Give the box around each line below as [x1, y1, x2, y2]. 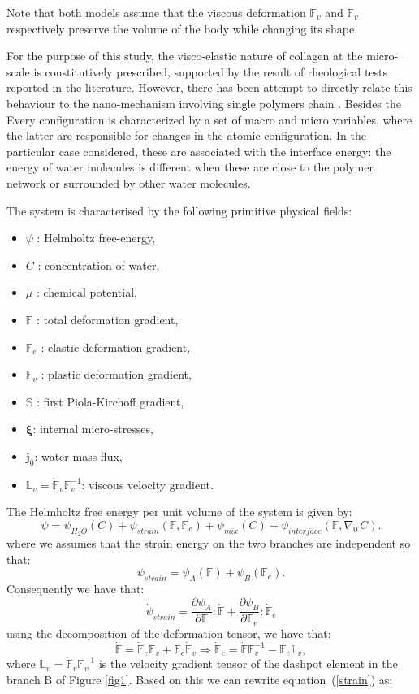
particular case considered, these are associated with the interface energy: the [6, 142, 391, 159]
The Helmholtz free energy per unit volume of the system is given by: [6, 503, 352, 520]
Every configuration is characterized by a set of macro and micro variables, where [6, 111, 413, 128]
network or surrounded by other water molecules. [6, 174, 251, 191]
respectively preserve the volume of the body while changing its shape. [6, 20, 358, 37]
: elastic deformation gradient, [41, 338, 191, 355]
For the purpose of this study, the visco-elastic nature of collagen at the [6, 47, 363, 64]
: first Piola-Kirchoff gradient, [37, 393, 184, 410]
